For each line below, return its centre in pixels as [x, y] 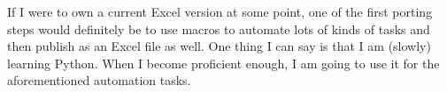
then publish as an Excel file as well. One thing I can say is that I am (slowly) [219, 46]
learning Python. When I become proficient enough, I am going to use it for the [223, 63]
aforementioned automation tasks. [99, 80]
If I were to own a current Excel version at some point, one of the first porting [220, 11]
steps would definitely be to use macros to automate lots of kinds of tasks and [219, 28]
